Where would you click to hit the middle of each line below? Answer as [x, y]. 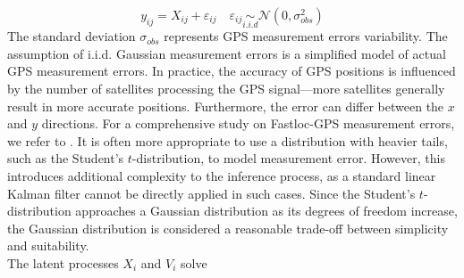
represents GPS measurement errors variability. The [306, 36]
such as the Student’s [66, 158]
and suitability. [48, 245]
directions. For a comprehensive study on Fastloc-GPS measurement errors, [248, 123]
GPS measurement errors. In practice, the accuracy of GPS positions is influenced [232, 71]
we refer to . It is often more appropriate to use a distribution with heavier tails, [228, 140]
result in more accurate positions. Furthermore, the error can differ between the [226, 106]
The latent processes [63, 262]
